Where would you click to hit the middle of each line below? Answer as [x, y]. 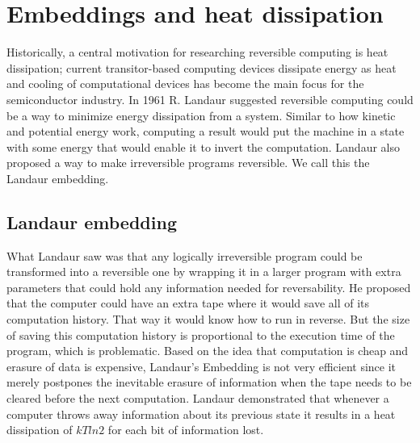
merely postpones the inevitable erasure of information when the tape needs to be [209, 382]
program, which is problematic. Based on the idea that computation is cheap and [208, 351]
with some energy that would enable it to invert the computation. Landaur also [203, 146]
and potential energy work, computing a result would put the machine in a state [206, 131]
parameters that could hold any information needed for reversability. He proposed [209, 287]
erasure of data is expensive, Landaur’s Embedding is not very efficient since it [202, 366]
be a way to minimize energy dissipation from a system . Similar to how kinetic [201, 115]
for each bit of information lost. [186, 430]
